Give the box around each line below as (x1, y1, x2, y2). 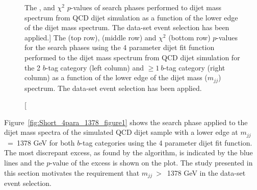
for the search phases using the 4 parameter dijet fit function (24, 42, 215, 53)
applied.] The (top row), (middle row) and (24, 32, 157, 42)
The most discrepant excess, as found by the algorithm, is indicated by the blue (4, 147, 253, 158)
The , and (24, 2, 55, 12)
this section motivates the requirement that (4, 167, 140, 178)
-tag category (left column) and (45, 62, 144, 73)
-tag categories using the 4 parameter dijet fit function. (80, 137, 252, 148)
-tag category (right (164, 62, 225, 73)
